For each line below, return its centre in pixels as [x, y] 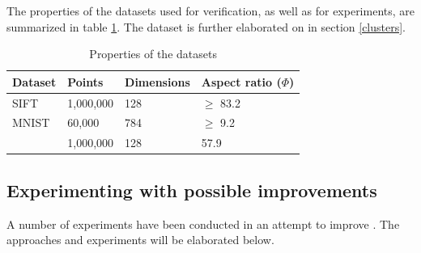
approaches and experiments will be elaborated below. [140, 240]
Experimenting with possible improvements [192, 190]
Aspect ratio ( [241, 81]
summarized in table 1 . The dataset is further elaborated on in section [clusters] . [206, 26]
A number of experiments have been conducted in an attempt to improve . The [203, 223]
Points [85, 81]
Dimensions [157, 81]
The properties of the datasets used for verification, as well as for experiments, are [210, 11]
